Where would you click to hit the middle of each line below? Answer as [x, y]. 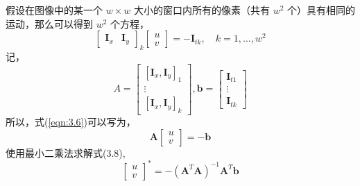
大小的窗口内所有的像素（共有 [202, 10]
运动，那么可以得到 [49, 23]
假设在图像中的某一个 [54, 10]
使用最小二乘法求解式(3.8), [66, 152]
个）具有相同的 [322, 10]
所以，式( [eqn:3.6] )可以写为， [71, 122]
